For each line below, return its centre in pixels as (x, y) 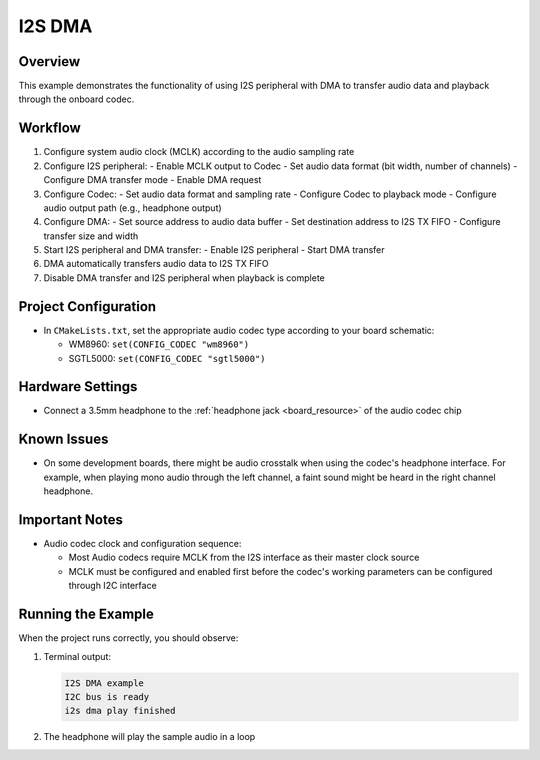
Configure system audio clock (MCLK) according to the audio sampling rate (199, 152)
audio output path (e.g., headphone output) (132, 207)
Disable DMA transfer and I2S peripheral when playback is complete (184, 277)
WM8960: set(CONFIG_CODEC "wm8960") (159, 344)
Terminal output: (77, 656)
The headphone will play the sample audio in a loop (149, 737)
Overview (49, 61)
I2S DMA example (104, 683)
